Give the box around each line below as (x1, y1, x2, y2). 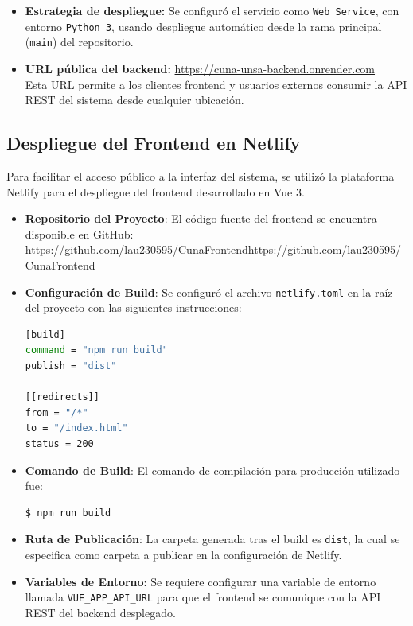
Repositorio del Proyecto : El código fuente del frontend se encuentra (25, 210, 377, 227)
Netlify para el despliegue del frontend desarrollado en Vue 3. (6, 183, 305, 200)
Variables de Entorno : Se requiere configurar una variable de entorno (25, 573, 376, 589)
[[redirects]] (25, 391, 99, 403)
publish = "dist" (25, 360, 117, 371)
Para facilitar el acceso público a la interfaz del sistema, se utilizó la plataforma (6, 167, 395, 184)
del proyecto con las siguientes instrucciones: (25, 299, 242, 316)
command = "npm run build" (25, 344, 168, 356)
